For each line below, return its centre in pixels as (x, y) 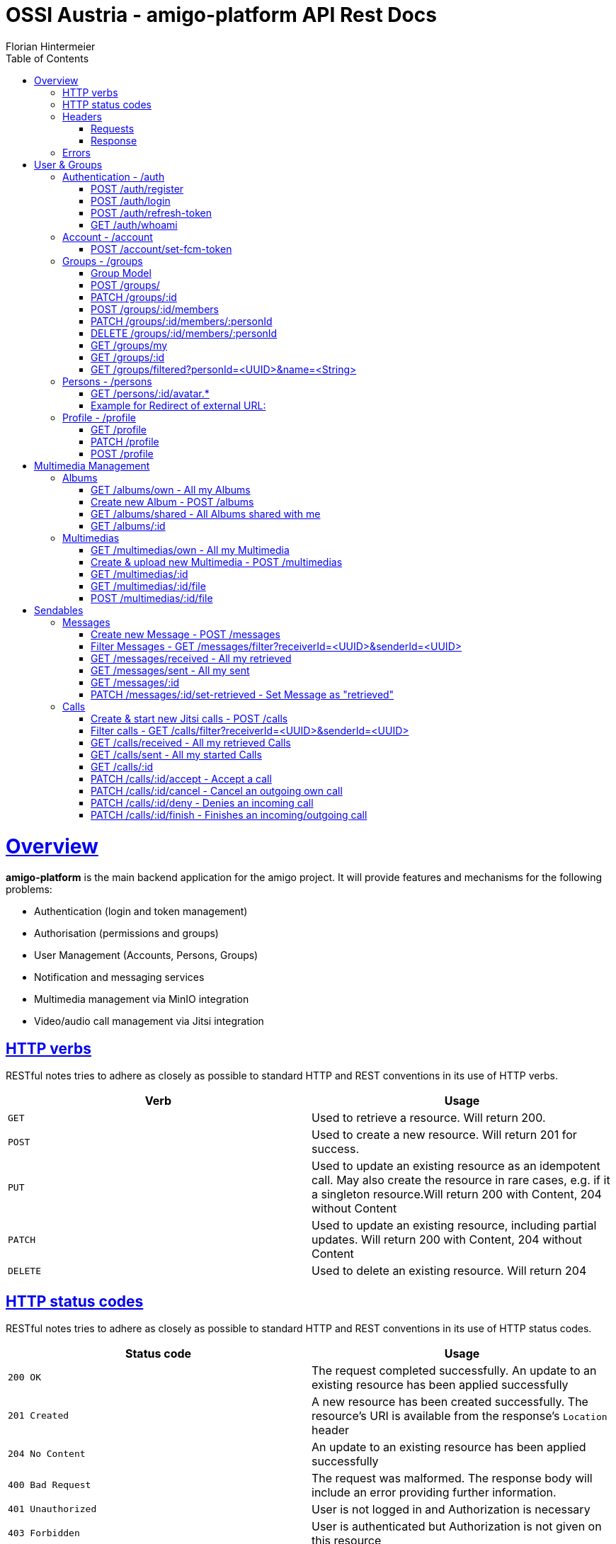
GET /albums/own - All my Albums (171, 489)
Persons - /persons (107, 381)
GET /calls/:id (122, 766)
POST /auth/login (131, 200)
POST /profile (122, 453)
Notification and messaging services (119, 977)
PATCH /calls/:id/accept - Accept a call (181, 778)
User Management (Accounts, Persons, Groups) (146, 955)
